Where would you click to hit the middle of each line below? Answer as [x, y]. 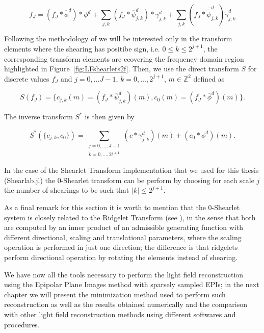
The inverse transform [38, 117]
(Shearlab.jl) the [30, 180]
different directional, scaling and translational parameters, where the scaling [123, 237]
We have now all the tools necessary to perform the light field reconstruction [124, 274]
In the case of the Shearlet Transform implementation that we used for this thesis [131, 170]
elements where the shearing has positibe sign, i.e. [82, 48]
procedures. [22, 324]
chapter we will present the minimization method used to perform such [115, 294]
